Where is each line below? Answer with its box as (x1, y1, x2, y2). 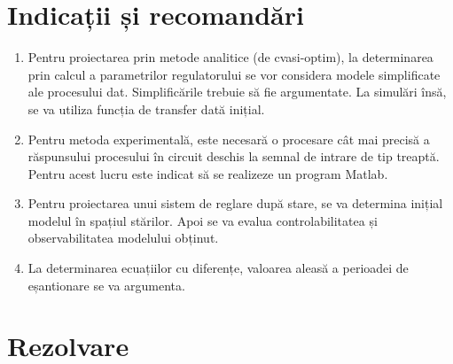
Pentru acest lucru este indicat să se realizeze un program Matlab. (27, 164, 388, 182)
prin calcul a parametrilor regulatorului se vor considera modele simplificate (27, 65, 441, 83)
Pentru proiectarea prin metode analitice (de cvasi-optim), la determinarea (27, 48, 433, 66)
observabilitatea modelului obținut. (27, 228, 219, 247)
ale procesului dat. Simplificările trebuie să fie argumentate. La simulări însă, (27, 82, 447, 101)
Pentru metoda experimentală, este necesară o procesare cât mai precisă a (27, 129, 430, 148)
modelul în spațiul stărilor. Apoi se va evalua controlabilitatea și (27, 211, 378, 229)
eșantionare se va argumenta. (27, 275, 185, 294)
